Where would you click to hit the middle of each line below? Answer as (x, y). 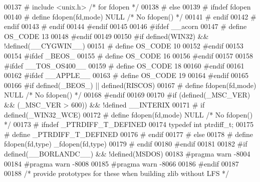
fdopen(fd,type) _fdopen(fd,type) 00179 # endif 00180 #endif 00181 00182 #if (126, 144)
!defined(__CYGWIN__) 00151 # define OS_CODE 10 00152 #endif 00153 (124, 46)
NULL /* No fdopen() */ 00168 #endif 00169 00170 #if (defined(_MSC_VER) (127, 95)
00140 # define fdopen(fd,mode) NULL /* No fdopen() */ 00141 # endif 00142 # (130, 16)
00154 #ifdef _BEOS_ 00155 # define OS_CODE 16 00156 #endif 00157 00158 (129, 55)
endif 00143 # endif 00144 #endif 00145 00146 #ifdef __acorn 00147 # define (125, 26)
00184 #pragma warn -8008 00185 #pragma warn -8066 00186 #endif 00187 (121, 163)
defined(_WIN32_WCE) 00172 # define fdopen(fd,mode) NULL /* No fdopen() (128, 114)
